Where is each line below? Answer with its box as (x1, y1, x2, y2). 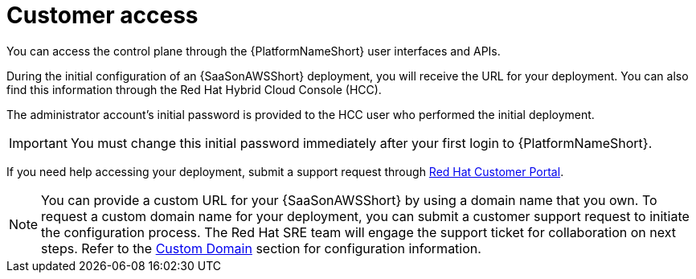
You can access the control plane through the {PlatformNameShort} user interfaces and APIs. (6, 43, 501, 58)
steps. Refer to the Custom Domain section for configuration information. (41, 240, 481, 256)
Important (9, 134, 68, 151)
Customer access (6, 2, 199, 29)
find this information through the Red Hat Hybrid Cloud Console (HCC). (6, 82, 382, 96)
